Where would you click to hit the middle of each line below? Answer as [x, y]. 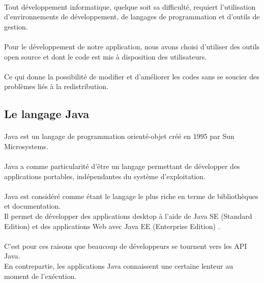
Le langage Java [47, 114]
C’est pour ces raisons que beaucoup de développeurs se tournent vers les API [126, 246]
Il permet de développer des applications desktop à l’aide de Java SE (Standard [128, 216]
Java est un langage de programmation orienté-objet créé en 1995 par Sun [119, 136]
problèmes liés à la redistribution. [56, 86]
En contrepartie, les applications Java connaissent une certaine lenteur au [119, 266]
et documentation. [33, 206]
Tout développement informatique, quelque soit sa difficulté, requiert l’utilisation [130, 6]
